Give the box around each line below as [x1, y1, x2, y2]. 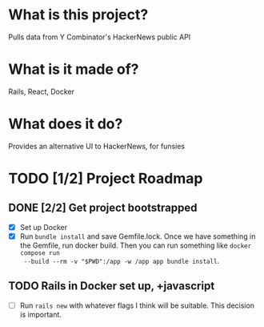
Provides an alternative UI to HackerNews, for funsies [8, 141, 186, 151]
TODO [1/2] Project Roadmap [8, 170, 203, 188]
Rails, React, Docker [8, 87, 74, 96]
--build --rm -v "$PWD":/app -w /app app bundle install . [23, 256, 220, 265]
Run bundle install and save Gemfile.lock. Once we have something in [19, 231, 256, 241]
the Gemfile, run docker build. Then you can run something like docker [19, 240, 252, 250]
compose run [19, 248, 60, 257]
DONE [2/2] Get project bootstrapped [8, 201, 198, 215]
